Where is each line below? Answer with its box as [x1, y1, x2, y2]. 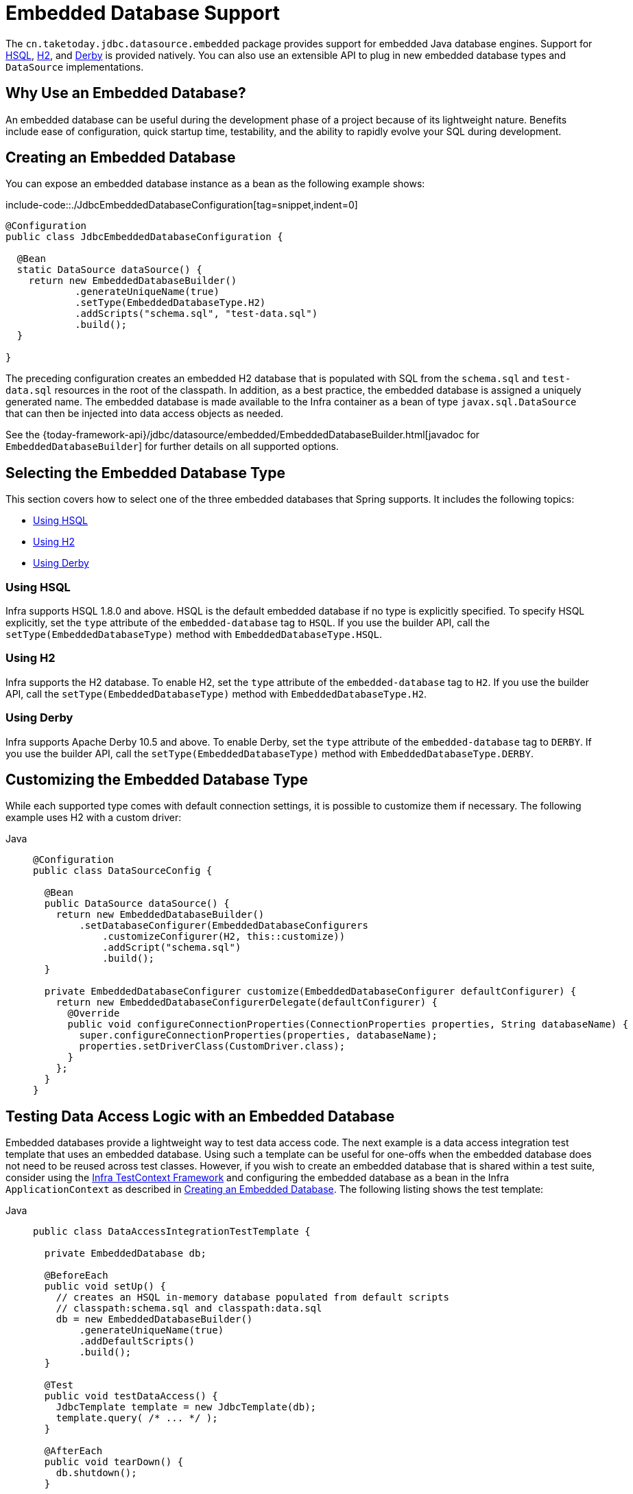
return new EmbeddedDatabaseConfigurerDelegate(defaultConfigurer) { [56, 997, 438, 1008]
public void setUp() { [44, 1281, 166, 1292]
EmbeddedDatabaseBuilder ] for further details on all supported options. [5, 440, 339, 453]
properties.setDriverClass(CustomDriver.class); [79, 1041, 346, 1052]
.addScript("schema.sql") [102, 942, 241, 953]
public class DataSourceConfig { [33, 865, 213, 877]
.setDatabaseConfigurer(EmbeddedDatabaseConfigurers [79, 920, 368, 932]
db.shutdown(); [56, 1467, 137, 1479]
